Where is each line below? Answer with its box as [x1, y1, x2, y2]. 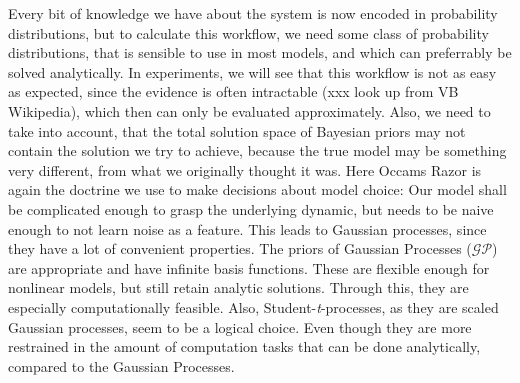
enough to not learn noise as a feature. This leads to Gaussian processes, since [8, 218, 487, 239]
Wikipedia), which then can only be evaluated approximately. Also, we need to [8, 100, 491, 121]
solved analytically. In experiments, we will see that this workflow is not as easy [8, 61, 497, 82]
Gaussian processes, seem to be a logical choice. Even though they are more [8, 316, 472, 337]
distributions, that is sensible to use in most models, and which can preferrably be [8, 42, 512, 63]
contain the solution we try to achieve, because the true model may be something [8, 140, 507, 161]
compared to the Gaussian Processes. [8, 355, 235, 376]
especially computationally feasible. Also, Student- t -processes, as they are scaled [8, 296, 499, 317]
